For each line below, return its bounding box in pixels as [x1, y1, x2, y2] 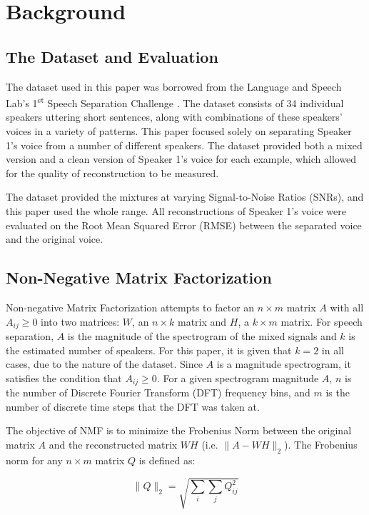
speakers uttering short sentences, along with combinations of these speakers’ [6, 109, 343, 124]
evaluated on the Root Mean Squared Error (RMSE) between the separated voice [6, 217, 362, 232]
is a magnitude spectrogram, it [216, 356, 351, 371]
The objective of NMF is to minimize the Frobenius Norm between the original [6, 423, 352, 438]
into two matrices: [41, 314, 120, 329]
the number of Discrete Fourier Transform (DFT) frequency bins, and [6, 385, 310, 400]
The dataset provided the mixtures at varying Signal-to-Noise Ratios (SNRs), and [6, 189, 364, 204]
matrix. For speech [280, 314, 363, 329]
